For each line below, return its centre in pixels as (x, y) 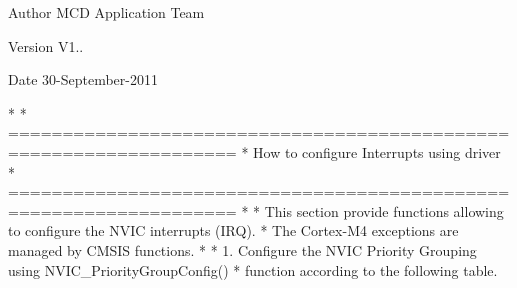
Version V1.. (46, 45)
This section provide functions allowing (384, 210)
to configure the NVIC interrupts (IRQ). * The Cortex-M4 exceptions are (233, 230)
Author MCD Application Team (106, 12)
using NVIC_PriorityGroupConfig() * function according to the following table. (253, 269)
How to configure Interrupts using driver (377, 151)
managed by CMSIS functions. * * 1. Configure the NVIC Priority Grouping (242, 249)
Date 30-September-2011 (83, 79)
